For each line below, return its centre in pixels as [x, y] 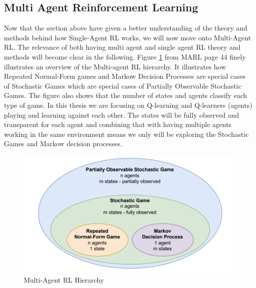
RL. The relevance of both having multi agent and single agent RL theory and [122, 47]
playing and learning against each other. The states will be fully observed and [122, 114]
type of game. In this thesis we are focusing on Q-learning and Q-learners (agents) [128, 105]
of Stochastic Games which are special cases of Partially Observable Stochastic [123, 85]
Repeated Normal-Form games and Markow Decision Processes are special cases [125, 76]
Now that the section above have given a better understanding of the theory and [126, 28]
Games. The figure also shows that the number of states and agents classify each [126, 95]
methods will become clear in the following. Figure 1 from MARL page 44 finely [125, 56]
